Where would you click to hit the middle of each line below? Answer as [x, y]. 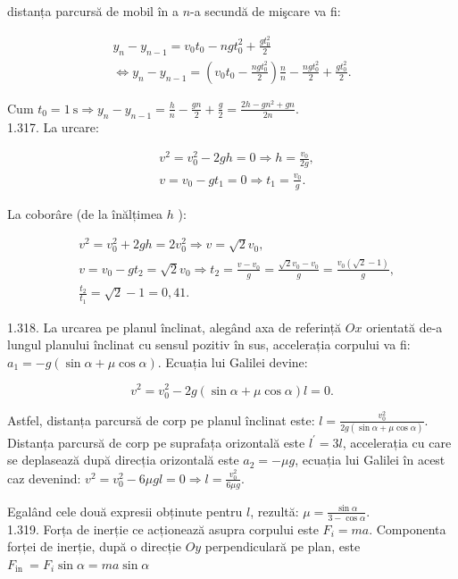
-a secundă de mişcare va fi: [266, 11]
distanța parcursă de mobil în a [93, 11]
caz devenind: [44, 478]
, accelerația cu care [397, 442]
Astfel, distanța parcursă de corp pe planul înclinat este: [161, 420]
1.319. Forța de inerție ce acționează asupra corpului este [163, 529]
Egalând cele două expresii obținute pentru [125, 511]
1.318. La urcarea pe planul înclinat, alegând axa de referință [175, 327]
